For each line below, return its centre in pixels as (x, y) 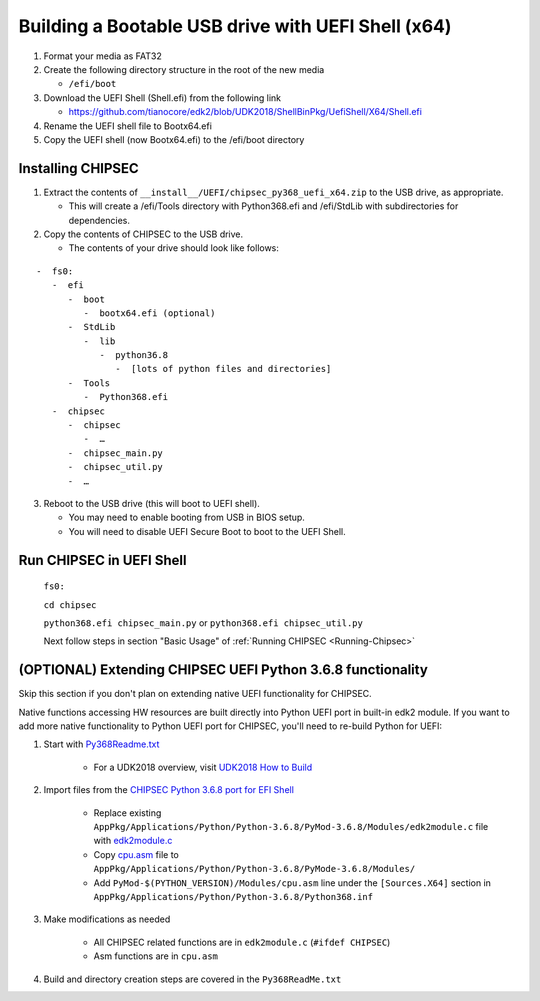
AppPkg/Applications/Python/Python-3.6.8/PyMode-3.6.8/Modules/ (254, 869)
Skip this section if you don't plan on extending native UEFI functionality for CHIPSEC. (195, 694)
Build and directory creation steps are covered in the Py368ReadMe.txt (192, 979)
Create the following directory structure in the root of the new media (184, 69)
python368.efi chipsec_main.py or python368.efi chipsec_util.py (203, 622)
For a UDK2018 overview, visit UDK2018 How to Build (203, 767)
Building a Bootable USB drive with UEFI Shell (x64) (235, 26)
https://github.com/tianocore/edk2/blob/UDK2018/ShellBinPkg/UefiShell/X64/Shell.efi (245, 112)
